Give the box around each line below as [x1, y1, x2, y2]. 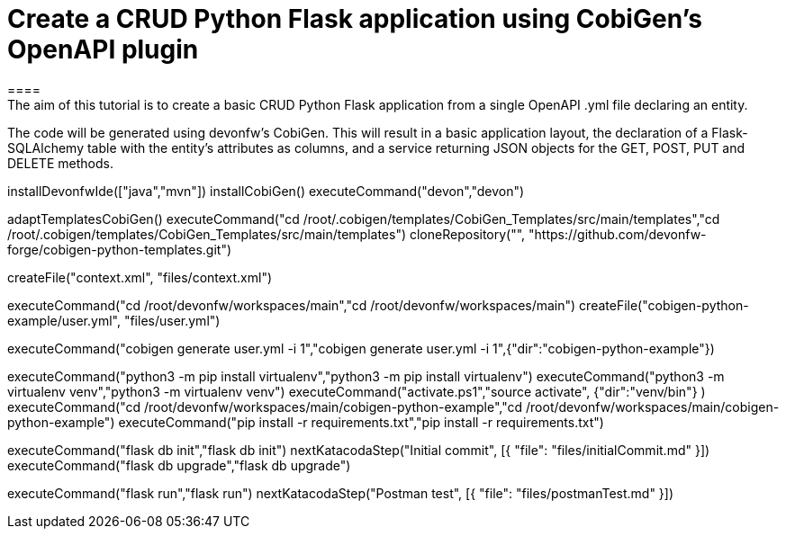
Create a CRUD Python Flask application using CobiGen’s [7, 4, 702, 34]
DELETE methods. [7, 155, 113, 171]
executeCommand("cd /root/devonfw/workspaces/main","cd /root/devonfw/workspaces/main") [7, 297, 576, 313]
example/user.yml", [7, 312, 121, 328]
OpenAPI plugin [7, 34, 199, 65]
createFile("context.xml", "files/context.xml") [7, 269, 273, 285]
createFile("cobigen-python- [579, 297, 749, 313]
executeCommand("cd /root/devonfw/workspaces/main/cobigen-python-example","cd [7, 398, 523, 415]
